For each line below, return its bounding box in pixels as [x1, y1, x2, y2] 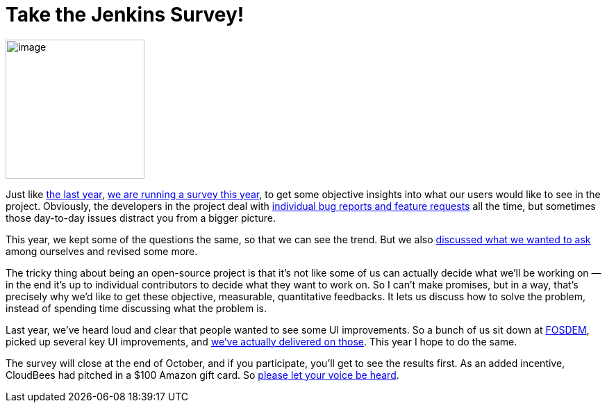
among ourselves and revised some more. [6, 245, 198, 257]
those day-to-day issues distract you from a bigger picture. [6, 211, 276, 224]
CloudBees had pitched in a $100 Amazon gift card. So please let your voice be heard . [6, 368, 399, 381]
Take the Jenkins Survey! [6, 3, 244, 26]
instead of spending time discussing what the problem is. [6, 302, 267, 314]
